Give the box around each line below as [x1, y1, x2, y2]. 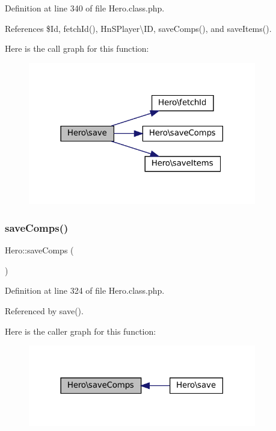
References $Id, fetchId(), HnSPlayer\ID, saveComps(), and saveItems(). [5, 22, 272, 34]
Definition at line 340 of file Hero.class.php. [5, 2, 165, 14]
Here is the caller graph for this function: [5, 324, 156, 337]
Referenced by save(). [5, 305, 84, 317]
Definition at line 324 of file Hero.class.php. [5, 284, 165, 297]
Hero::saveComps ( [5, 244, 74, 256]
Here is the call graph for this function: [5, 42, 149, 55]
